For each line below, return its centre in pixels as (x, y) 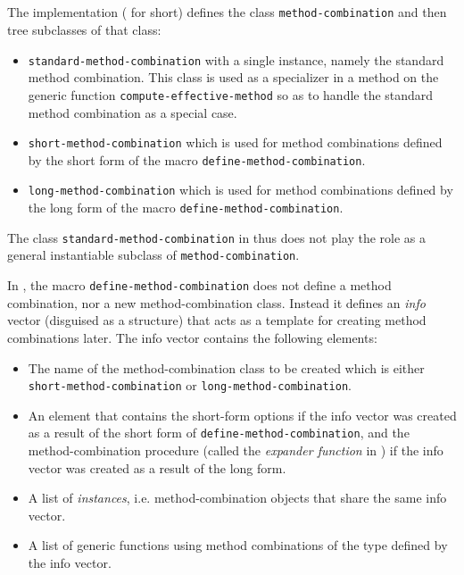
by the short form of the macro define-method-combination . (197, 159)
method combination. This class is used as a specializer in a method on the (233, 77)
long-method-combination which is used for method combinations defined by (240, 190)
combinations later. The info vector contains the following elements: (192, 337)
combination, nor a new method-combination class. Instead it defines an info (216, 302)
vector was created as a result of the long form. (157, 467)
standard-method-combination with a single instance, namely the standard (236, 59)
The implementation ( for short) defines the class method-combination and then (227, 12)
